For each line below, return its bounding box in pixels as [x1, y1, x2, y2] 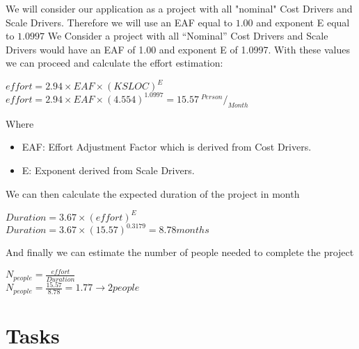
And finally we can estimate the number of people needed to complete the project [6, 245, 354, 259]
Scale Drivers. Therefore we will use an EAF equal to [6, 15, 232, 29]
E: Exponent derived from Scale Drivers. [22, 162, 195, 177]
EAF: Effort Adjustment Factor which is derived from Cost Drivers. [22, 139, 312, 154]
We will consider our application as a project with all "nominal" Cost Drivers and [6, 1, 353, 15]
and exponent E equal [256, 15, 350, 29]
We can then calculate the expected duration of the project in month [6, 186, 300, 201]
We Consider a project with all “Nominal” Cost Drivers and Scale [47, 28, 328, 43]
